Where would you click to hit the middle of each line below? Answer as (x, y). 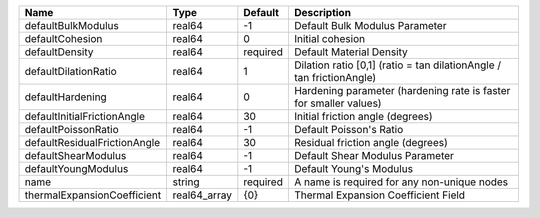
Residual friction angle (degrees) (371, 142)
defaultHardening (65, 97)
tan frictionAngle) (335, 77)
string (186, 182)
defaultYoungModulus (76, 168)
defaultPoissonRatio (71, 129)
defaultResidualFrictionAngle (92, 142)
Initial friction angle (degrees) (363, 116)
